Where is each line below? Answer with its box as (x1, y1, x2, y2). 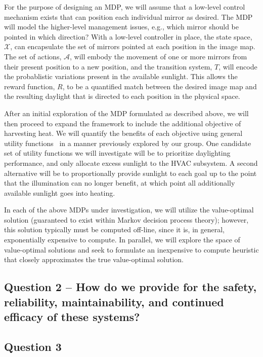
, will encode (218, 61, 257, 72)
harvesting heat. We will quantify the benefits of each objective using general (4, 128, 243, 138)
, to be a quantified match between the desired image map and (62, 81, 257, 91)
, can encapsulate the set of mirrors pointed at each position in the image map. (10, 41, 255, 52)
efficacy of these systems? (4, 309, 140, 325)
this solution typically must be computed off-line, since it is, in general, (4, 224, 225, 235)
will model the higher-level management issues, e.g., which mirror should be (4, 21, 239, 32)
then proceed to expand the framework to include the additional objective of (4, 118, 241, 128)
